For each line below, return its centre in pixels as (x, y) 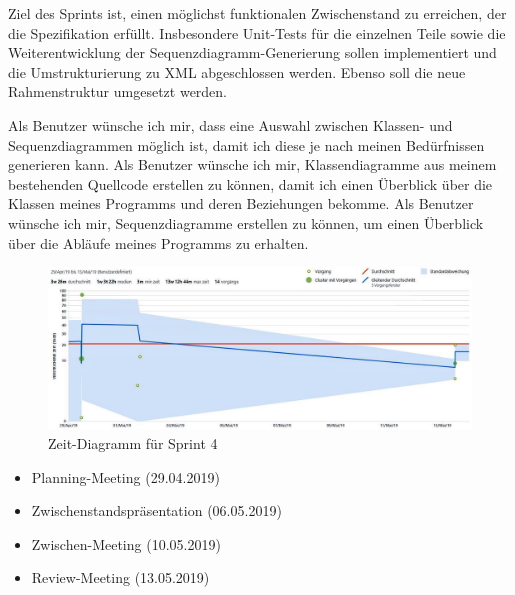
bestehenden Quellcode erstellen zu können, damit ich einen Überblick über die (250, 183)
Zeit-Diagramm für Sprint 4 (133, 443)
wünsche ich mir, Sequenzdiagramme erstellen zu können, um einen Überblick (246, 222)
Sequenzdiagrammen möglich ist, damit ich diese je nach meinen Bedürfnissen (246, 144)
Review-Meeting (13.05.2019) (120, 577)
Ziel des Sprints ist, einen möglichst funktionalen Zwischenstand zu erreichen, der (257, 13)
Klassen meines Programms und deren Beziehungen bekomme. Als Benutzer (241, 203)
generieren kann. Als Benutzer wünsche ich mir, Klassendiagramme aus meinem (252, 164)
